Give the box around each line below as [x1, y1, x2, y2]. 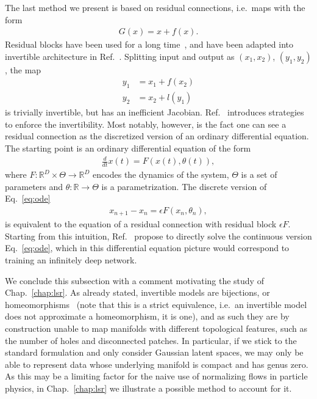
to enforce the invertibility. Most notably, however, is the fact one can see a [5, 117, 287, 130]
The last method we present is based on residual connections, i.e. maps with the [5, 1, 305, 13]
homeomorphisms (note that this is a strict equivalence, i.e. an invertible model [5, 298, 307, 310]
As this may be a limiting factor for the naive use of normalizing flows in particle [5, 370, 308, 383]
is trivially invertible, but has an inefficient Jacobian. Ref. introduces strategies [5, 106, 304, 119]
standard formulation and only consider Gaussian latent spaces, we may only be [5, 346, 304, 359]
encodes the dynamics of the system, [93, 168, 229, 181]
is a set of [241, 168, 277, 181]
